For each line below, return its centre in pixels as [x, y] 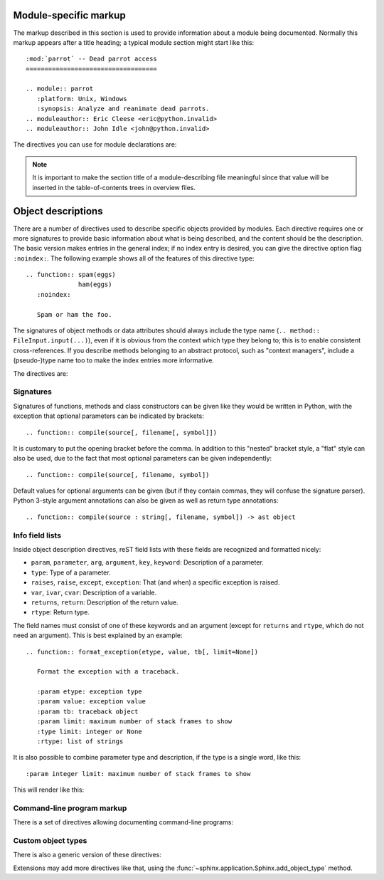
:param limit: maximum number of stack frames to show [134, 722]
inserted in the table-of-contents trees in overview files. [114, 187]
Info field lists [37, 535]
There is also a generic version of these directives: [87, 855]
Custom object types [50, 841]
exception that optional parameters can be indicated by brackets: [108, 416]
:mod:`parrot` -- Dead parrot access [92, 59]
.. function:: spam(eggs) [71, 275]
